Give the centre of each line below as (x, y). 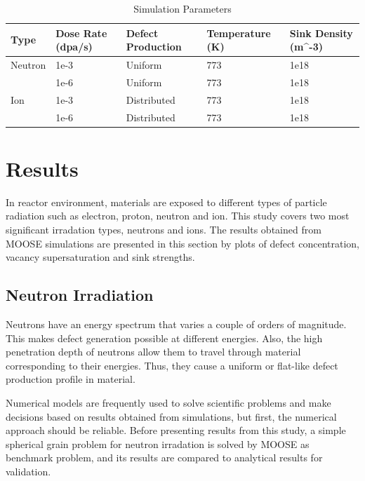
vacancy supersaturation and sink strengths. (100, 257)
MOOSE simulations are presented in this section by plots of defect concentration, (182, 243)
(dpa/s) (74, 47)
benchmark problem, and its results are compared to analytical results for (164, 458)
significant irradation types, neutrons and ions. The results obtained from (164, 229)
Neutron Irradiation (80, 295)
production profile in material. (71, 379)
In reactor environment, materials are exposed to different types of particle (166, 202)
